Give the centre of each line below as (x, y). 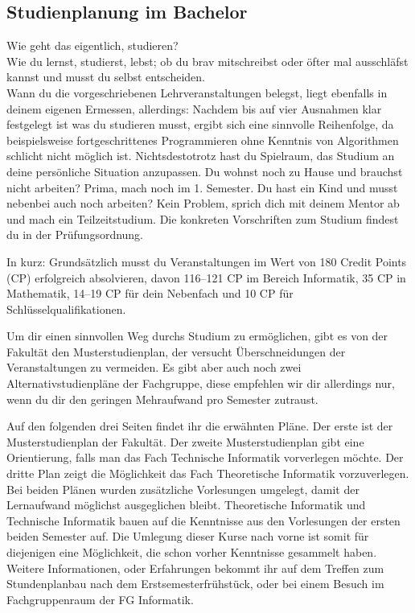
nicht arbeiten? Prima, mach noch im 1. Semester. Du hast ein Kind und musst (202, 187)
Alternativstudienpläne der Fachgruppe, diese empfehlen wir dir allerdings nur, (201, 383)
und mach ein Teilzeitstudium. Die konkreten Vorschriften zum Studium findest (203, 218)
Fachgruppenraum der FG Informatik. (100, 599)
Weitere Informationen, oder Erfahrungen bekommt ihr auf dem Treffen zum (195, 568)
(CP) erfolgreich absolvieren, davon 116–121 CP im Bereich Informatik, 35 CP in (206, 277)
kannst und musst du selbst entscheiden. (106, 77)
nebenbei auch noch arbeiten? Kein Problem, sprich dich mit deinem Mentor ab (203, 203)
